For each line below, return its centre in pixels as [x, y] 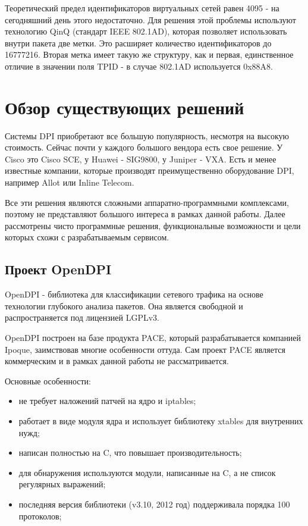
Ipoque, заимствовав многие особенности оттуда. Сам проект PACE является [145, 349]
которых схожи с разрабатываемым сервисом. [87, 237]
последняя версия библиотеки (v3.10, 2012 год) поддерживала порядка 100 [154, 504]
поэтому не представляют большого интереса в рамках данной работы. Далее [145, 214]
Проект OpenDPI [58, 269]
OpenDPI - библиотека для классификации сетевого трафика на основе [134, 294]
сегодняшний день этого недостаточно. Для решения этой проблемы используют [150, 19]
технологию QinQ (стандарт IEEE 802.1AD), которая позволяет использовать [146, 31]
